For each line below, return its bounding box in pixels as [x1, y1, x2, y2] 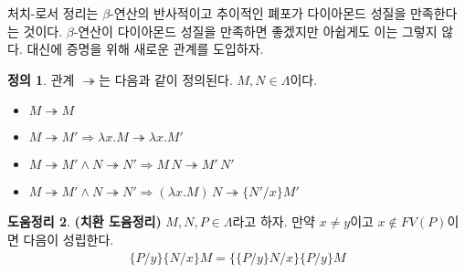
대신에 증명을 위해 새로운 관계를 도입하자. [26, 39, 264, 58]
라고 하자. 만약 [232, 212, 315, 231]
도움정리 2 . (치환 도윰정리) [7, 212, 162, 231]
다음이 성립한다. [23, 229, 114, 248]
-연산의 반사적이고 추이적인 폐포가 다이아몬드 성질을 [110, 4, 407, 22]
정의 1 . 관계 [7, 69, 75, 89]
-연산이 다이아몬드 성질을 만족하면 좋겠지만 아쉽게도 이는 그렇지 [73, 21, 438, 40]
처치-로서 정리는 [7, 4, 99, 22]
